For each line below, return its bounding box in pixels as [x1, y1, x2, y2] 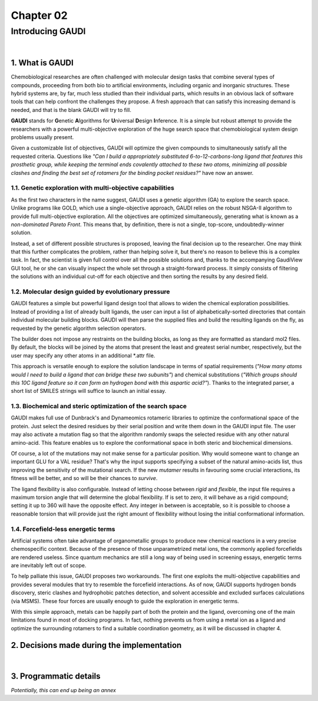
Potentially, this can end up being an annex [11, 686, 116, 693]
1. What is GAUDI [11, 58, 74, 68]
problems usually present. [11, 134, 74, 141]
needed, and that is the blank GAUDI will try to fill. [11, 106, 132, 113]
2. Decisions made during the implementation [11, 640, 182, 650]
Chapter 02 [11, 9, 68, 22]
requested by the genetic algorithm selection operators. [11, 325, 147, 332]
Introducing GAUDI [11, 26, 86, 37]
